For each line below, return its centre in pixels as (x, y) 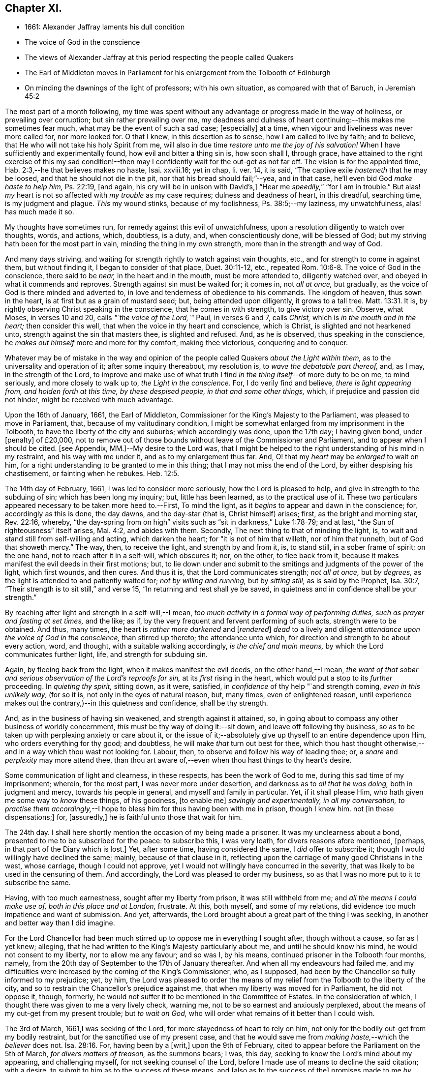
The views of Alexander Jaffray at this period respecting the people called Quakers (159, 58)
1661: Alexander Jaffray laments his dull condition (105, 27)
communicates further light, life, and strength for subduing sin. (107, 655)
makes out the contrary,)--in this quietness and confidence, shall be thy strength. (137, 703)
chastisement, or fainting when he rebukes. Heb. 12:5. (92, 474)
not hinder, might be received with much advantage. (90, 400)
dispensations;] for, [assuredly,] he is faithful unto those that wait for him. (123, 817)
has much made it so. (40, 212)
